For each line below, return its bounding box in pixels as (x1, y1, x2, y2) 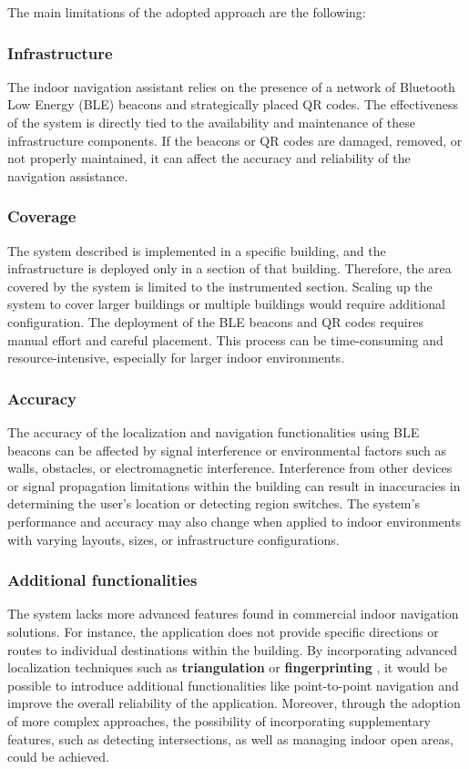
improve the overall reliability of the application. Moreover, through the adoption (7, 693, 461, 713)
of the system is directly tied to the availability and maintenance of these (7, 113, 415, 131)
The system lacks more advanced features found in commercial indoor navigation (7, 604, 459, 623)
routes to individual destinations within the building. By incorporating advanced (7, 640, 458, 659)
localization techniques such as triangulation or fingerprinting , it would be (7, 658, 448, 677)
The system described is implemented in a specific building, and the (7, 241, 386, 260)
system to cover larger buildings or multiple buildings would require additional (7, 294, 445, 313)
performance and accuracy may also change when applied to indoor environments (7, 511, 462, 530)
